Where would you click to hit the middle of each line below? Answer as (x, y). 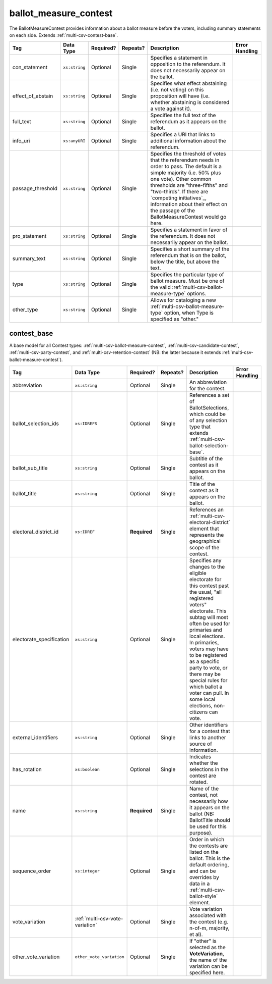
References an (207, 510)
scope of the (204, 548)
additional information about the (188, 141)
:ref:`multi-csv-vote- (99, 919)
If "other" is (203, 941)
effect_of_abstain (33, 96)
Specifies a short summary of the (190, 249)
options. (197, 294)
